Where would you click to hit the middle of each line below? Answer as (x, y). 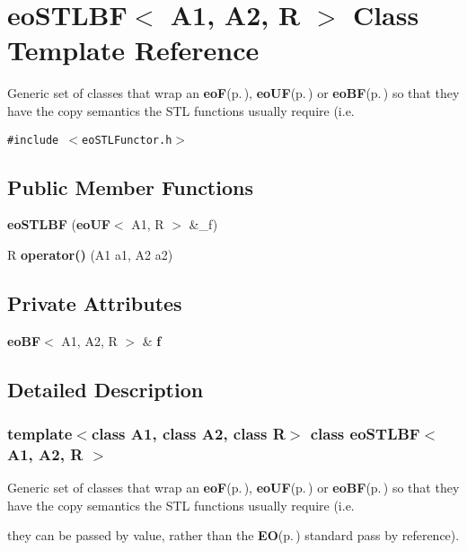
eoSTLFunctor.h (127, 140)
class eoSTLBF (365, 434)
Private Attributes (95, 302)
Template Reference (133, 50)
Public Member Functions (130, 187)
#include (33, 140)
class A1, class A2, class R (188, 434)
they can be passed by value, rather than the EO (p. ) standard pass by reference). (233, 535)
